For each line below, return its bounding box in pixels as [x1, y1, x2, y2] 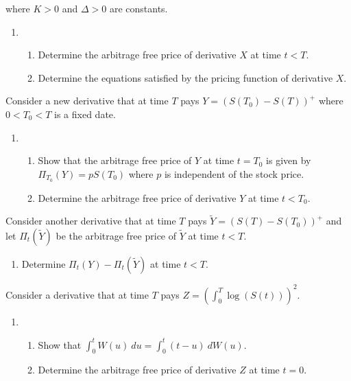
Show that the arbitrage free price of [38, 153, 192, 168]
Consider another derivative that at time [5, 213, 176, 228]
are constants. [109, 1, 168, 15]
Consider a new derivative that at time [5, 93, 169, 108]
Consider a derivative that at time [5, 287, 149, 301]
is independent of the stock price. [164, 166, 304, 181]
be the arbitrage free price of [56, 229, 177, 243]
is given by [266, 153, 311, 168]
